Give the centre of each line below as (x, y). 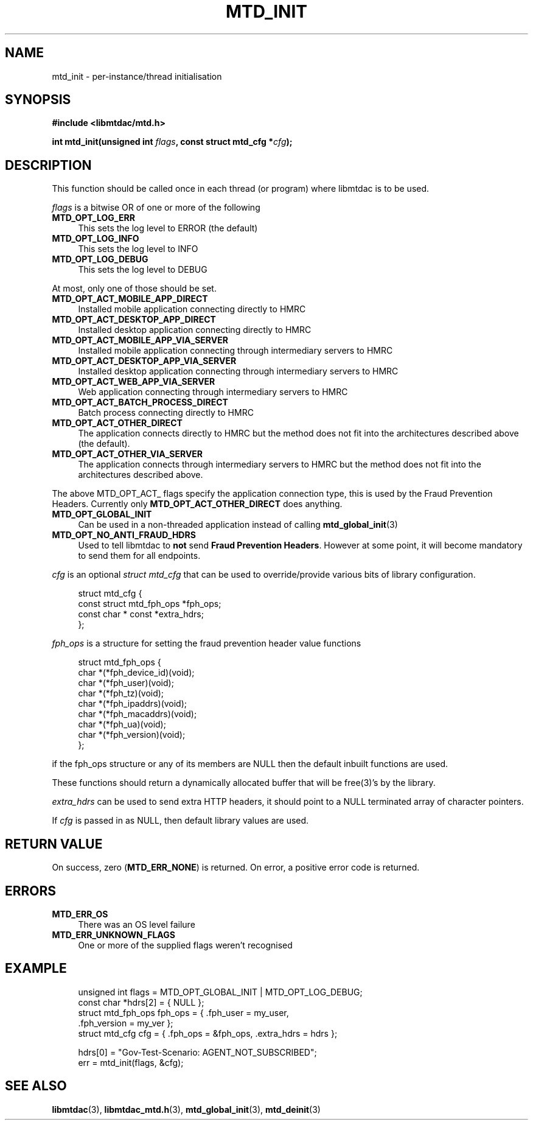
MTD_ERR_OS (80, 914)
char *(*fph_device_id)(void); (136, 673)
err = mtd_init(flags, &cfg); (131, 1062)
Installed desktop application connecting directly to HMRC (195, 330)
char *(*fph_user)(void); (126, 683)
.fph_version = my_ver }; (126, 1023)
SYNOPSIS (38, 100)
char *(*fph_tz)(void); (121, 693)
